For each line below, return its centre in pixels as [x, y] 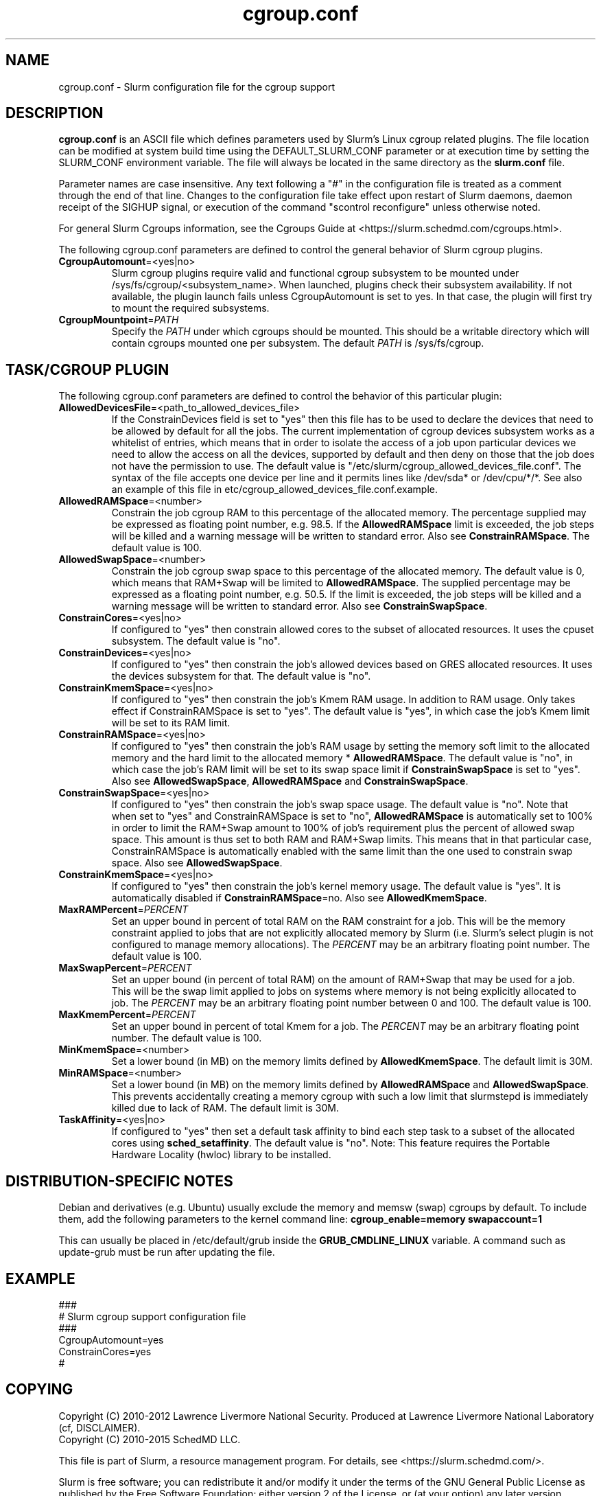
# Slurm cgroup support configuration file [152, 1316]
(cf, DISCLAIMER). [99, 1427]
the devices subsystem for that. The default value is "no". [241, 676]
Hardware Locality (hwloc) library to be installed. [221, 1155]
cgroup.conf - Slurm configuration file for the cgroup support [197, 87]
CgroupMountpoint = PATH [119, 320]
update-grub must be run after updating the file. [167, 1252]
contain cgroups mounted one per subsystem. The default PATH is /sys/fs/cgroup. [298, 343]
